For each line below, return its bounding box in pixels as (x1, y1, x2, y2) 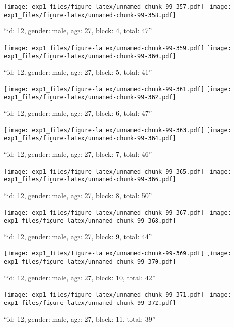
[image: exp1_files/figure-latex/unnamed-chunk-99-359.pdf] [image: (4, 44, 231, 51)
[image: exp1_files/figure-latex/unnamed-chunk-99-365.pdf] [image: (4, 168, 231, 175)
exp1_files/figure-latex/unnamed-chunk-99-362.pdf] (4, 94, 176, 101)
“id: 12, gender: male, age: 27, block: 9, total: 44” (4, 231, 152, 241)
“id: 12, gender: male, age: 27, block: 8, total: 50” (4, 190, 152, 200)
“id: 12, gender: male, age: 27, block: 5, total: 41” (4, 67, 152, 77)
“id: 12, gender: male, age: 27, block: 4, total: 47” (4, 25, 152, 36)
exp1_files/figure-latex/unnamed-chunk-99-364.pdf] (4, 135, 176, 142)
